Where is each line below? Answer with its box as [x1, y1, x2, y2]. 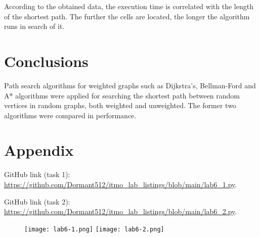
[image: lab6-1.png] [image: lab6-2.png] [24, 225, 164, 233]
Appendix [4, 140, 74, 160]
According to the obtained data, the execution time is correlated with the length [4, 1, 253, 11]
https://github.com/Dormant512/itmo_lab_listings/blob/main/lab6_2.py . [4, 206, 237, 217]
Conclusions [4, 50, 89, 71]
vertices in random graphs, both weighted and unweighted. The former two [4, 100, 236, 111]
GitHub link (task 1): [4, 169, 70, 180]
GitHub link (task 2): [4, 196, 70, 207]
